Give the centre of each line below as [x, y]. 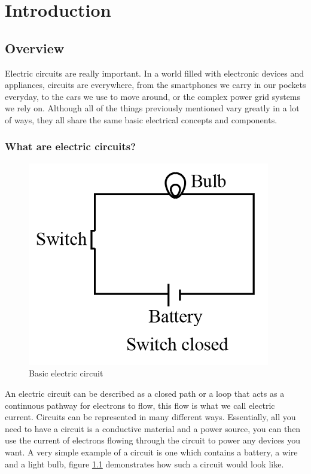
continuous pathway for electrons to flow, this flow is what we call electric [140, 405]
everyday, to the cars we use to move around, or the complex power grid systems [153, 96]
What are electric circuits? [71, 146]
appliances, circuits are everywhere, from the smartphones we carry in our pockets [155, 85]
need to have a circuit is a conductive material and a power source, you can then [153, 428]
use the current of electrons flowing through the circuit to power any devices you [153, 440]
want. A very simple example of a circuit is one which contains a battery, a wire [151, 452]
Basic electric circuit [66, 373]
